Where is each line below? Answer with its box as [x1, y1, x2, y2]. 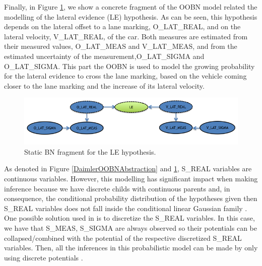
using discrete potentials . [4, 252, 83, 262]
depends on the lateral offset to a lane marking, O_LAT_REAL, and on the [4, 21, 241, 32]
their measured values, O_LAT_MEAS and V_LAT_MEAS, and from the [4, 41, 237, 51]
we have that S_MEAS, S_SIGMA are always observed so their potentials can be [4, 223, 257, 233]
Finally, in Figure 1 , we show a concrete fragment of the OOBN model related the [4, 2, 257, 12]
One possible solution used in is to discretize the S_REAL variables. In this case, [4, 213, 255, 223]
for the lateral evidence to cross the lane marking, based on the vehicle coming [4, 71, 247, 81]
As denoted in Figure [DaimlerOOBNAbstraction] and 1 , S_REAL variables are [4, 163, 252, 174]
